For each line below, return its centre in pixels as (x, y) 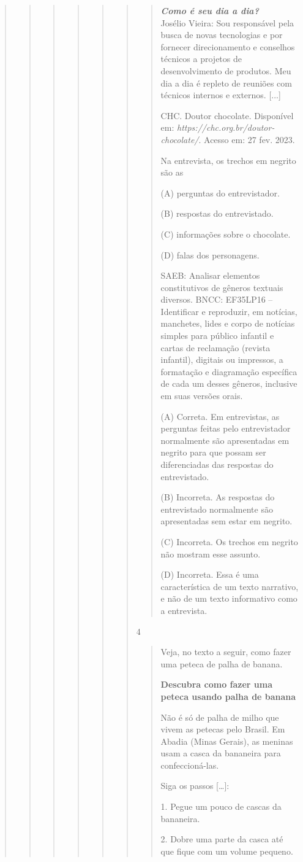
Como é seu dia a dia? (210, 10)
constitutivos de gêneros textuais (222, 287)
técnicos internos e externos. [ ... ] (221, 95)
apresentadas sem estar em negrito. (226, 521)
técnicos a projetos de (201, 59)
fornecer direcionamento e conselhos (228, 46)
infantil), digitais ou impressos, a (222, 359)
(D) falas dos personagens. (210, 254)
